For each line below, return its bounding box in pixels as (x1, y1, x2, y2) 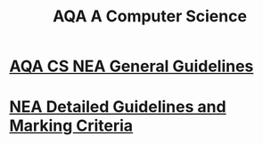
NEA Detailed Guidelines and (9, 97, 226, 117)
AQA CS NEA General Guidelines (9, 56, 254, 76)
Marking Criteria (9, 116, 134, 136)
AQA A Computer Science (52, 6, 248, 27)
